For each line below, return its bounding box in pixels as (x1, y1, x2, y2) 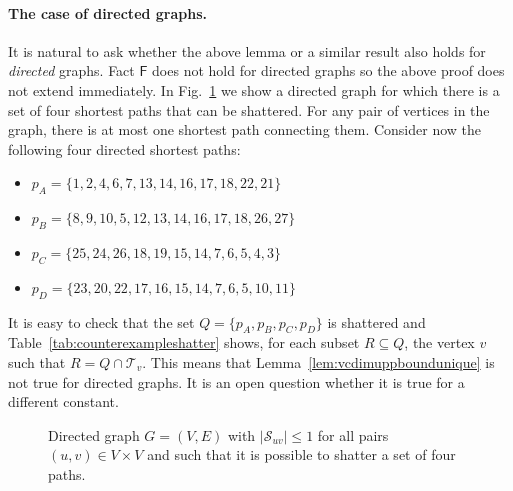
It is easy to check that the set (8, 311, 195, 332)
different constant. (8, 391, 119, 412)
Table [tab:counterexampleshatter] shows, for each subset (8, 332, 360, 353)
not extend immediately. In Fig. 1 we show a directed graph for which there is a (8, 79, 500, 100)
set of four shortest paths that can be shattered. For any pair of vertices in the (8, 99, 490, 120)
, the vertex (404, 332, 475, 353)
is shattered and (327, 311, 426, 332)
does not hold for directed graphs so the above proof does (152, 60, 505, 81)
